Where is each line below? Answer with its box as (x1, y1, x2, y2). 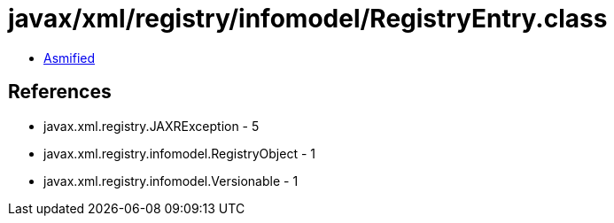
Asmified (43, 50, 96, 65)
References (8, 81, 112, 104)
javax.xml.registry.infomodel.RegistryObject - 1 (43, 145, 315, 161)
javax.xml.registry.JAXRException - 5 (43, 118, 260, 134)
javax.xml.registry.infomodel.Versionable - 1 (43, 173, 299, 188)
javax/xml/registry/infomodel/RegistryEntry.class (8, 4, 608, 34)
